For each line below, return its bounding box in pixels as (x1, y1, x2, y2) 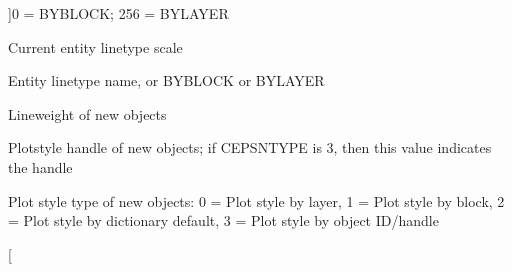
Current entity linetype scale (8, 36, 183, 57)
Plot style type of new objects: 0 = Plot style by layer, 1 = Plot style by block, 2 (8, 190, 505, 211)
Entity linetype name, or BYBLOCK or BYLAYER (8, 70, 325, 91)
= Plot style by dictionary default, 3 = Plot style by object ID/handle (8, 210, 439, 231)
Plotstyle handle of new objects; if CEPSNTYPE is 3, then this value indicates (8, 137, 492, 158)
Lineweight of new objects (8, 103, 167, 124)
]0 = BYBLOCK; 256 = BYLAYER (8, 3, 229, 23)
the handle (8, 156, 73, 177)
